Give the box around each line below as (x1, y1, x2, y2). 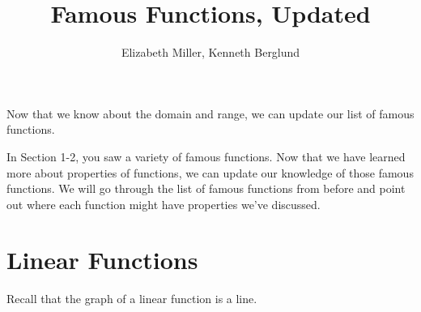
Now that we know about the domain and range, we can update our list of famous (6, 105, 415, 122)
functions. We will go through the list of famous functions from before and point (6, 180, 406, 197)
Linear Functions (6, 243, 198, 276)
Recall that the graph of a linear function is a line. (6, 290, 257, 307)
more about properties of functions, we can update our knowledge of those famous (6, 164, 414, 181)
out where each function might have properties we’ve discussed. (6, 195, 321, 212)
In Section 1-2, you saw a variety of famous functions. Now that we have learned (6, 147, 406, 165)
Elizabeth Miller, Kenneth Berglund (121, 44, 300, 61)
